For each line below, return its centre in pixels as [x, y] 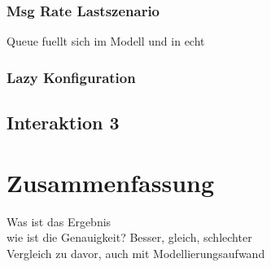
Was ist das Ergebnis [59, 221]
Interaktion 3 [63, 123]
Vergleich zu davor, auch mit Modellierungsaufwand [136, 253]
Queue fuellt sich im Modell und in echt [106, 41]
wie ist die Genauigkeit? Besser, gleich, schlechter [129, 237]
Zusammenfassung [111, 182]
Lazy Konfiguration [71, 77]
